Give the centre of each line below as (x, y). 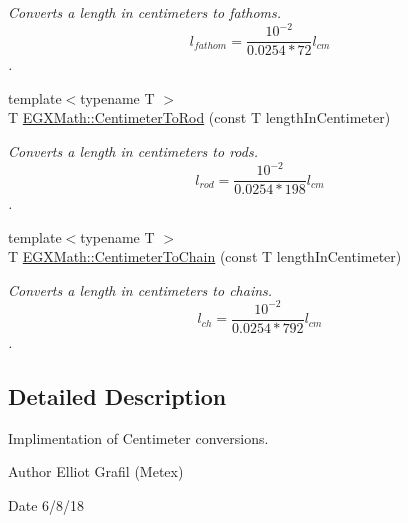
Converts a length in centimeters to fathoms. (145, 12)
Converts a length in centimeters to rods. (133, 150)
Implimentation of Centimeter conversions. (138, 437)
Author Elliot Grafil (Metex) (96, 471)
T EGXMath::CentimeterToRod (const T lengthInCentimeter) (199, 117)
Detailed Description (117, 396)
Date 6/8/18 (46, 505)
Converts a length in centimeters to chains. (140, 289)
